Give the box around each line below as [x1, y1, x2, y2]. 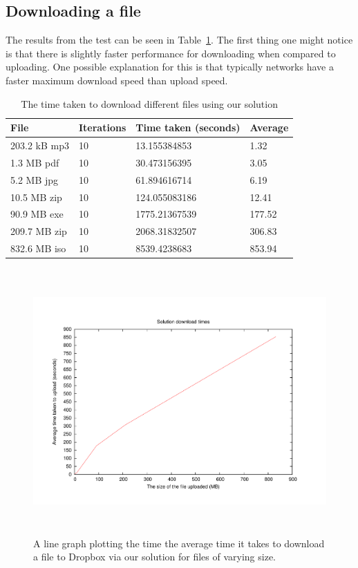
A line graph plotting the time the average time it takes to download [33, 536, 325, 550]
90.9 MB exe [10, 207, 64, 221]
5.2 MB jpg [10, 172, 59, 187]
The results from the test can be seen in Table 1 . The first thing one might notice [6, 32, 353, 47]
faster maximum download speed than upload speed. [6, 73, 228, 87]
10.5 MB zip [10, 189, 62, 204]
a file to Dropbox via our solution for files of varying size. [33, 549, 276, 564]
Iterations [78, 120, 126, 135]
